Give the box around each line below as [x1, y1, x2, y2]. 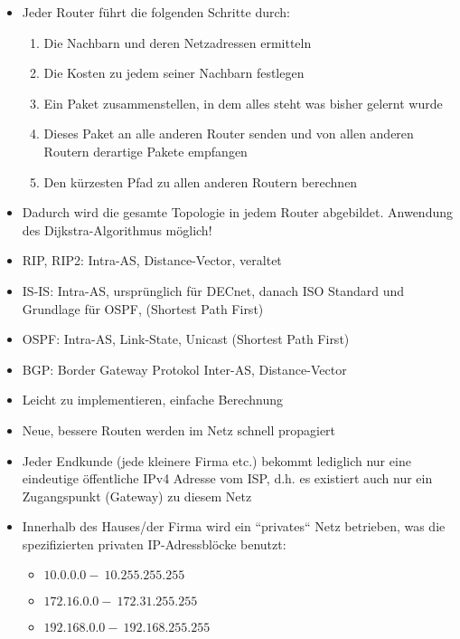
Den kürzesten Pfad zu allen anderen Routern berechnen [43, 172, 358, 191]
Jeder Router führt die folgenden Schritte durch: [22, 3, 290, 21]
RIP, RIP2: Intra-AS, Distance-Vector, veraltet [22, 251, 282, 270]
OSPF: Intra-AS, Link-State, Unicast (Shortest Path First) [22, 329, 350, 348]
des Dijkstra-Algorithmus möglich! [22, 220, 212, 239]
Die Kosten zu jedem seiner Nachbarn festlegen [43, 63, 305, 82]
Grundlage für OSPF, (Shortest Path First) [22, 299, 264, 318]
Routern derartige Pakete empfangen [43, 141, 248, 160]
